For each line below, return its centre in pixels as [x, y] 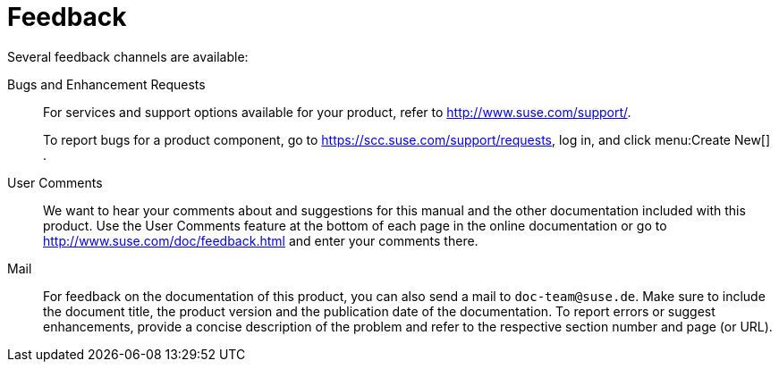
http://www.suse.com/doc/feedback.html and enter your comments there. [261, 240]
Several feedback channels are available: [128, 56]
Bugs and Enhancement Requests [106, 84]
